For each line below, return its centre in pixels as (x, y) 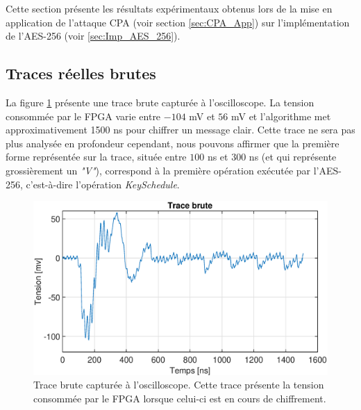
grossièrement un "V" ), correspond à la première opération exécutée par (158, 170)
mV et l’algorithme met (281, 116)
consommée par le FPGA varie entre (83, 116)
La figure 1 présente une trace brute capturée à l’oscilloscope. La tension (160, 102)
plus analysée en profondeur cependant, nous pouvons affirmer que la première (173, 143)
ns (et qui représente (293, 157)
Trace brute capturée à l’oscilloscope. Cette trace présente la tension (179, 385)
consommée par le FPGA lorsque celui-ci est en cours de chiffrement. (180, 398)
